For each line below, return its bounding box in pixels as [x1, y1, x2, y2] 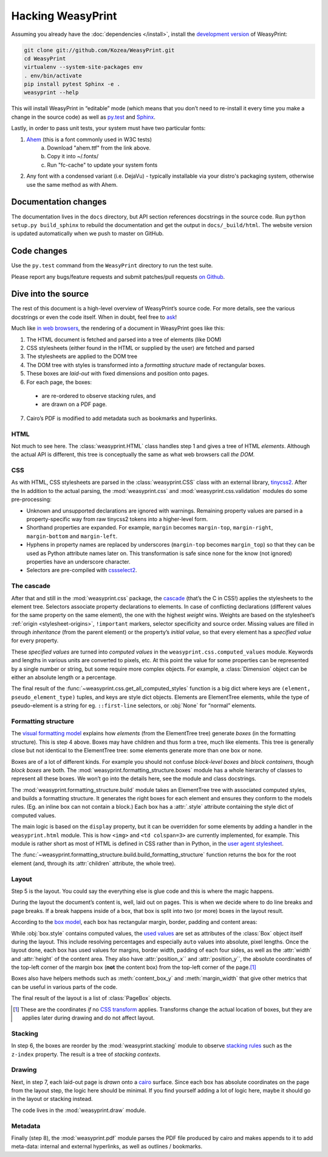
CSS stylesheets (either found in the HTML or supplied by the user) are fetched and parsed [26, 344, 255, 352]
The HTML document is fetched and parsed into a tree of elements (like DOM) [26, 335, 222, 343]
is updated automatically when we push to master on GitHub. [11, 230, 164, 237]
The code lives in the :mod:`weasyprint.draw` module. [11, 1106, 146, 1114]
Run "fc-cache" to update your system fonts [47, 161, 158, 169]
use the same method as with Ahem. [26, 181, 118, 188]
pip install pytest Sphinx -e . [24, 81, 121, 88]
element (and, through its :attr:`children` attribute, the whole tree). [11, 859, 176, 867]
